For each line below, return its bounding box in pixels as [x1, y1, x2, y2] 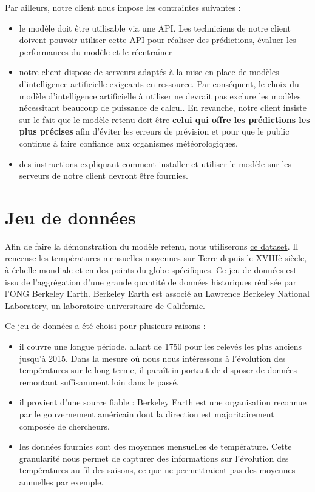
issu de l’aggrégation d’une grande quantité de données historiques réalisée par [5, 275, 297, 288]
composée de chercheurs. [19, 419, 110, 432]
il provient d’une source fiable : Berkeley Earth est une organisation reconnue [19, 396, 307, 408]
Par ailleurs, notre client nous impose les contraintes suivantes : [5, 1, 241, 13]
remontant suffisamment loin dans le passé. [19, 375, 179, 388]
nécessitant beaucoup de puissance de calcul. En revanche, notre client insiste [19, 101, 307, 114]
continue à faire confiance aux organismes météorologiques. [19, 136, 238, 149]
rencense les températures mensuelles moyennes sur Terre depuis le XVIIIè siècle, [5, 251, 307, 264]
